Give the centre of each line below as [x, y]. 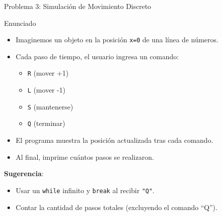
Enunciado [20, 23]
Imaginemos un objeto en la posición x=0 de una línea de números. [117, 40]
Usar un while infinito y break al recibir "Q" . [85, 190]
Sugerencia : [24, 173]
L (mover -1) [46, 90]
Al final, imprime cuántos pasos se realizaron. [85, 157]
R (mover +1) [48, 73]
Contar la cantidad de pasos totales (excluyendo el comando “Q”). [116, 207]
